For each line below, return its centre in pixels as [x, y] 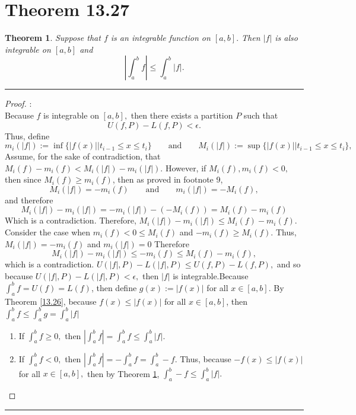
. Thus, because [203, 358]
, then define [114, 287]
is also [286, 38]
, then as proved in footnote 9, [168, 179]
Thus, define [27, 135]
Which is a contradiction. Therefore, [71, 220]
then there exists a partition [182, 115]
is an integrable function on [160, 38]
